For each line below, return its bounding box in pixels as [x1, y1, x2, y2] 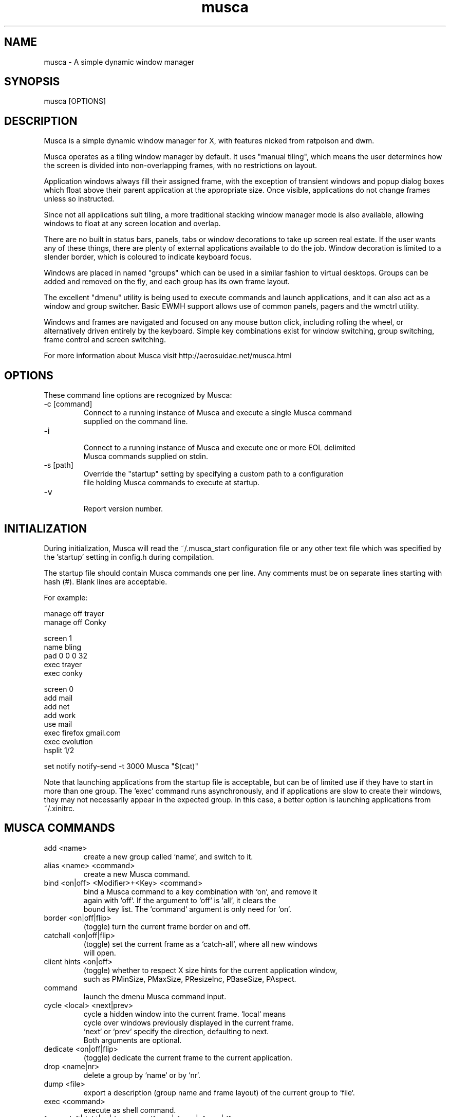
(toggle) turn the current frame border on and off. [83, 922, 250, 931]
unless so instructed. [44, 194, 115, 204]
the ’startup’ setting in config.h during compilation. [44, 552, 214, 561]
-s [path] [44, 461, 73, 470]
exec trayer [44, 660, 82, 669]
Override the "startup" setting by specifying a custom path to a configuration [83, 469, 344, 479]
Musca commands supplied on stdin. [83, 452, 208, 461]
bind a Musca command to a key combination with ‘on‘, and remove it [83, 887, 317, 896]
